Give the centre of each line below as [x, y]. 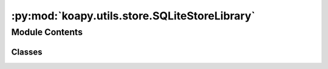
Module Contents [47, 32]
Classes [27, 52]
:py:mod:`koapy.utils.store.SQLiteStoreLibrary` [133, 16]
